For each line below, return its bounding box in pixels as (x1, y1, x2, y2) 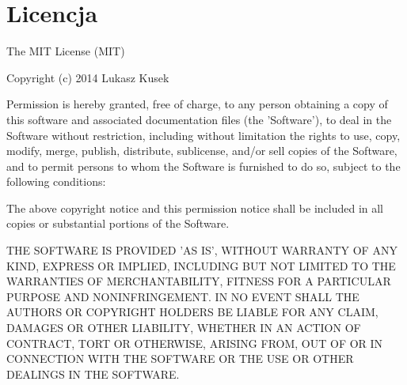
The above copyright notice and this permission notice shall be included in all (6, 199, 384, 216)
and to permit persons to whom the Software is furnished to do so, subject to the (6, 157, 401, 174)
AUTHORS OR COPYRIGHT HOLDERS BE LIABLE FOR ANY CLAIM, (6, 304, 378, 320)
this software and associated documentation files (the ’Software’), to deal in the (6, 111, 392, 127)
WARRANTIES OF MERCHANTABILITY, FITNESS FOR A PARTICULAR (6, 273, 391, 289)
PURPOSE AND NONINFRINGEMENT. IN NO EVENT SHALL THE (6, 288, 359, 304)
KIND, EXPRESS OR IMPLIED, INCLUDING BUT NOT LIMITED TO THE (6, 257, 396, 274)
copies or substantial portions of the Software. (6, 215, 230, 232)
